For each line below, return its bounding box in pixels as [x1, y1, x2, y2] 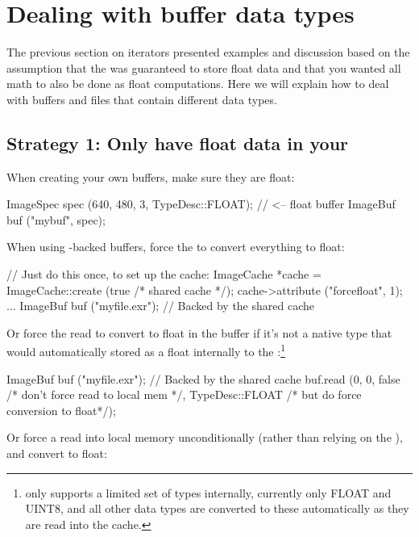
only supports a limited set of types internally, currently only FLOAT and [25, 484, 392, 501]
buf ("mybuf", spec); [6, 211, 106, 228]
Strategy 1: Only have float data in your [6, 130, 349, 155]
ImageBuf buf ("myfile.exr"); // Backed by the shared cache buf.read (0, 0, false [6, 370, 400, 387]
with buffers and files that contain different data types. [6, 90, 277, 107]
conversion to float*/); [6, 401, 116, 418]
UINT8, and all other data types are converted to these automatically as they [25, 500, 409, 517]
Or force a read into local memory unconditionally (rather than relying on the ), [6, 429, 403, 446]
